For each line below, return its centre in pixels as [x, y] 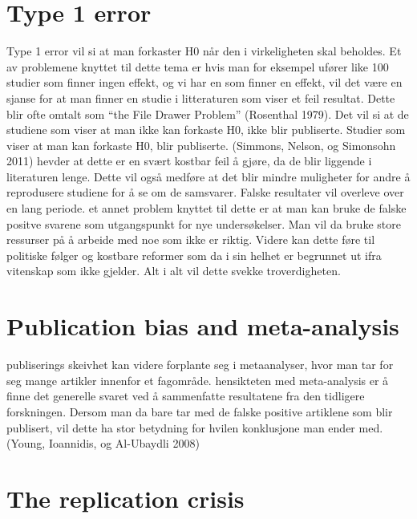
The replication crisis [126, 498]
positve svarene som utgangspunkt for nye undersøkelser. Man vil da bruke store [204, 223]
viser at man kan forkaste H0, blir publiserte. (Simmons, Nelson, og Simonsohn [201, 145]
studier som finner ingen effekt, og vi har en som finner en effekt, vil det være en [204, 82]
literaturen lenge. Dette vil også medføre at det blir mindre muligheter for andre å [208, 176]
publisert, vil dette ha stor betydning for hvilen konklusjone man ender [181, 427]
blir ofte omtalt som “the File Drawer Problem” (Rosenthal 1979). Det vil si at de [208, 114]
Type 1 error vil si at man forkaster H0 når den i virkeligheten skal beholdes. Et [204, 51]
